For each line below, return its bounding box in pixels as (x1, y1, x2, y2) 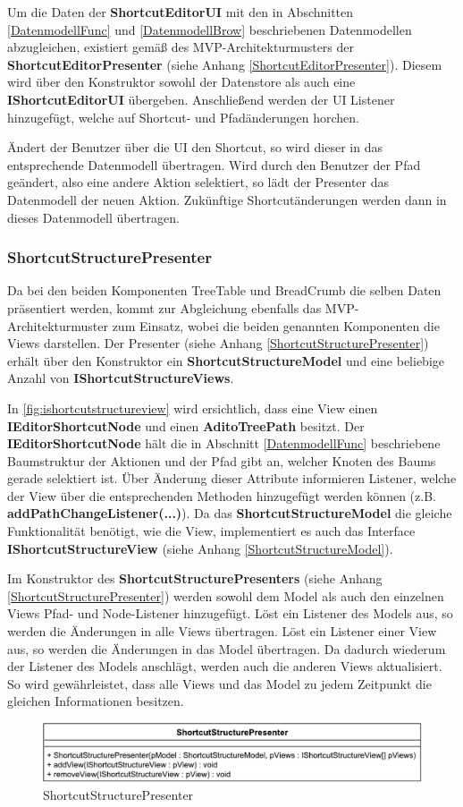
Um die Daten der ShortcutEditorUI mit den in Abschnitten (7, 3, 354, 21)
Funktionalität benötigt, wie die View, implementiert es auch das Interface (7, 522, 416, 540)
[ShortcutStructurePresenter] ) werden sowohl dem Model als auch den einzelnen (7, 586, 444, 605)
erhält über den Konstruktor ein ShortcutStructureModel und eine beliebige (7, 351, 444, 370)
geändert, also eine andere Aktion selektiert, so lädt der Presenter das (7, 173, 390, 191)
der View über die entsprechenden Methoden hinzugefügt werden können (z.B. (7, 486, 436, 505)
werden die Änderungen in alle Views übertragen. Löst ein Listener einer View (7, 622, 437, 641)
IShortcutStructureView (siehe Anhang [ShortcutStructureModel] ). (7, 539, 393, 557)
